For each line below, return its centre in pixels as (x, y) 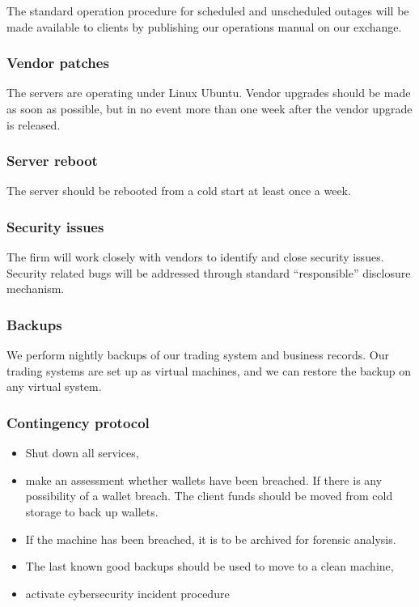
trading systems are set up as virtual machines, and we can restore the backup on (209, 370)
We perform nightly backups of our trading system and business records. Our (198, 355)
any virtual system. (54, 386)
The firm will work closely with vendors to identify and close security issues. (195, 257)
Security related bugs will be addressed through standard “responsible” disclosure (209, 272)
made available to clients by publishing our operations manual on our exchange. (204, 26)
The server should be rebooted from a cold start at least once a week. (179, 191)
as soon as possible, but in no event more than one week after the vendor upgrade (209, 108)
